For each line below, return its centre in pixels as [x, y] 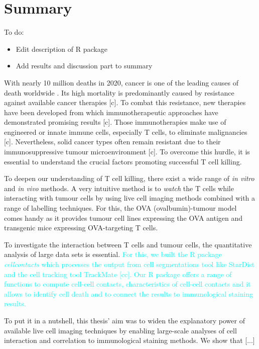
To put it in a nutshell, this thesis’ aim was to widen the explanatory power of [124, 320]
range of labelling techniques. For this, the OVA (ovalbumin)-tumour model [120, 208]
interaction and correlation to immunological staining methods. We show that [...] [129, 340]
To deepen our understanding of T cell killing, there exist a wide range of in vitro [129, 178]
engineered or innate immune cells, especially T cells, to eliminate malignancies [126, 132]
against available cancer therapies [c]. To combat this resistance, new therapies [125, 102]
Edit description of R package [61, 49]
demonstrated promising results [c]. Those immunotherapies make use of [115, 122]
